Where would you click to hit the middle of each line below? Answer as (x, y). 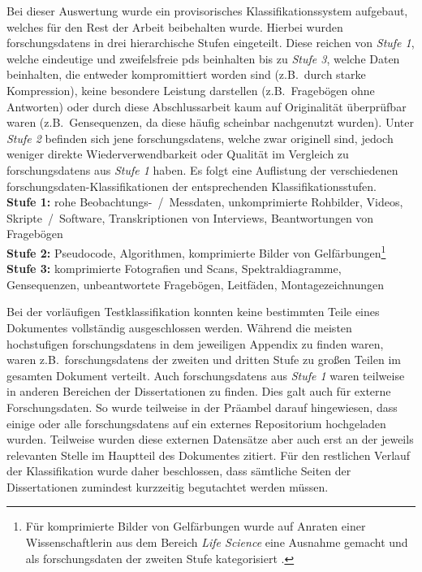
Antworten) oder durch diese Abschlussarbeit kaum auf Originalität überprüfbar (207, 106)
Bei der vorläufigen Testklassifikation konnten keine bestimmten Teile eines (193, 312)
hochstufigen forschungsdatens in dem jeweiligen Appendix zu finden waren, (195, 343)
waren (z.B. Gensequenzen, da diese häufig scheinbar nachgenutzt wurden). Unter (210, 122)
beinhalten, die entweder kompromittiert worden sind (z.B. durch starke (186, 74)
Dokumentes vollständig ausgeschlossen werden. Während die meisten (179, 327)
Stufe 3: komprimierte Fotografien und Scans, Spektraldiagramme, (174, 269)
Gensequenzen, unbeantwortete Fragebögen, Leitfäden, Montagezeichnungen (195, 284)
